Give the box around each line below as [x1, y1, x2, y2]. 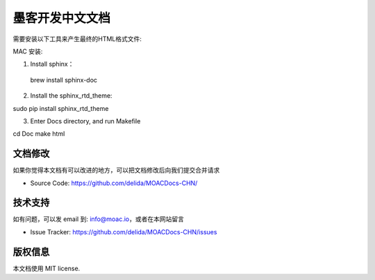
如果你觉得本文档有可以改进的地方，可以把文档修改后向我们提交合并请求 [12, 166, 220, 175]
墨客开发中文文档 [12, 10, 111, 26]
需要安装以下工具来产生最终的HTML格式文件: [12, 35, 142, 43]
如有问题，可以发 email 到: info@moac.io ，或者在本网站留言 [12, 215, 184, 223]
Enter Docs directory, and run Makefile [30, 116, 141, 125]
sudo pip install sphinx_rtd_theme [12, 104, 109, 112]
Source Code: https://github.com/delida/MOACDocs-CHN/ [30, 179, 198, 187]
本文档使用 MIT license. [12, 264, 81, 272]
